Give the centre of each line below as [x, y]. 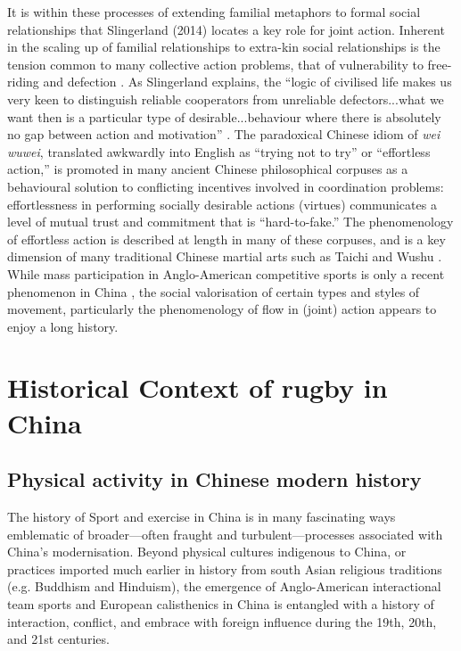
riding [23, 82]
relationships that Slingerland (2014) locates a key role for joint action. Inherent [226, 29]
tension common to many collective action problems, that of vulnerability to [215, 64]
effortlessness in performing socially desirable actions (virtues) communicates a [222, 204]
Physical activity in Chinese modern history [214, 479]
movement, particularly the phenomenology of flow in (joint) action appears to [222, 309]
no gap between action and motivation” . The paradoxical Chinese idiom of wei [224, 134]
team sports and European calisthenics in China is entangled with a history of [221, 604]
